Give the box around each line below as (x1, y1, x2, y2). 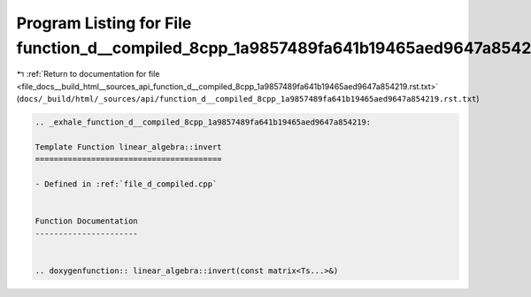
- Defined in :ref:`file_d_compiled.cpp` (35, 179, 218, 189)
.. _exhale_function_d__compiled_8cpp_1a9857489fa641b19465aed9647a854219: (35, 118, 372, 127)
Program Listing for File (16, 13, 192, 33)
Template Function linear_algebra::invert (35, 141, 222, 152)
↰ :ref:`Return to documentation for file (16, 69, 160, 80)
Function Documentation (35, 217, 139, 226)
